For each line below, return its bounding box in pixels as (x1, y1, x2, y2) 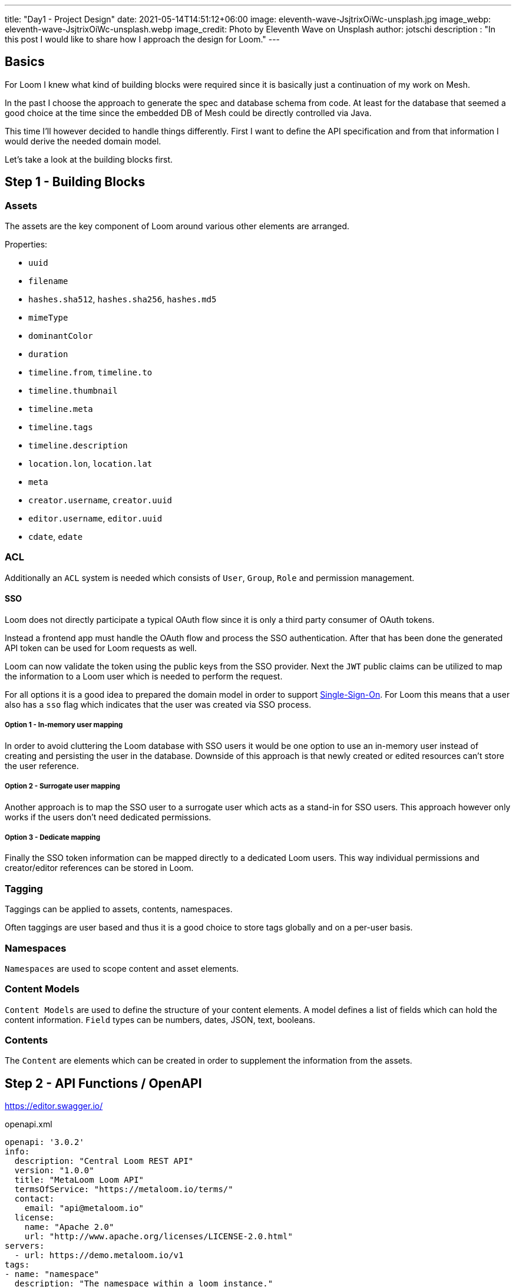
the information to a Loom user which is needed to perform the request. (5, 671, 283, 682)
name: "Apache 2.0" (24, 1222, 114, 1232)
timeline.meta (28, 404, 93, 414)
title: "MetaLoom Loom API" (14, 1175, 144, 1185)
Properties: (5, 239, 48, 250)
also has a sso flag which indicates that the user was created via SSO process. (5, 699, 312, 710)
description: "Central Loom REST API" (14, 1156, 194, 1166)
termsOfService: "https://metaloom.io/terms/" (14, 1184, 233, 1194)
